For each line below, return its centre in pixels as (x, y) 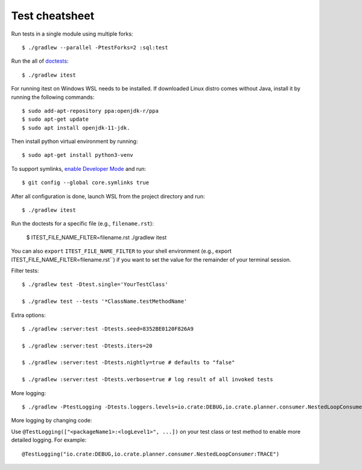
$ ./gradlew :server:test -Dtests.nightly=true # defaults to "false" (129, 363)
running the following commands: (53, 97)
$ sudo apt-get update (56, 119)
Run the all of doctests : (40, 61)
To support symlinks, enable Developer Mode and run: (79, 168)
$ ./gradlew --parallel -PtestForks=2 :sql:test (95, 47)
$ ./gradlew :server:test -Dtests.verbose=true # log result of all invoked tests (148, 379)
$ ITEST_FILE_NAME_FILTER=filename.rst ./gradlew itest (97, 237)
